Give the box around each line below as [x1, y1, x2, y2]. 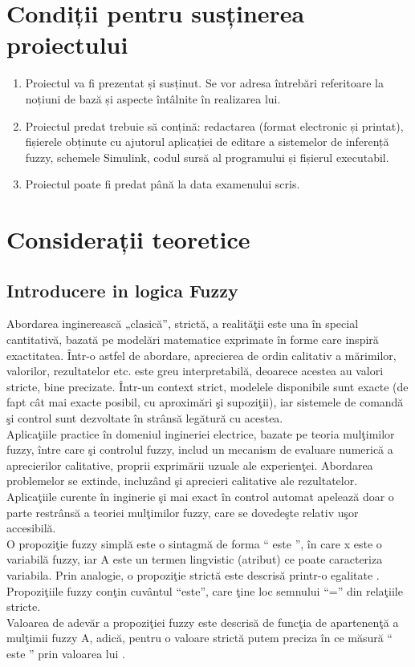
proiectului [6, 28, 128, 61]
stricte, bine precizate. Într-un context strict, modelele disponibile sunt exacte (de [6, 378, 409, 394]
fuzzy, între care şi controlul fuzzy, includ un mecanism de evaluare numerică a [6, 441, 393, 458]
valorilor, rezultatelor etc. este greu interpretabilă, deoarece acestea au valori [6, 362, 384, 379]
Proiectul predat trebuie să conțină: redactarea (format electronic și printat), [25, 117, 404, 134]
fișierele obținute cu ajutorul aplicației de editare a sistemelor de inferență [25, 133, 389, 150]
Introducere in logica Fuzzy [6, 277, 238, 302]
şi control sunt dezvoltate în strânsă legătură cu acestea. [6, 410, 283, 426]
